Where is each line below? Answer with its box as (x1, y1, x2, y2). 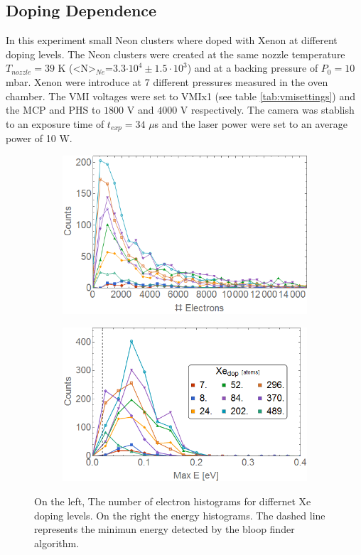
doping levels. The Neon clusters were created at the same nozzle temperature (6, 46, 345, 61)
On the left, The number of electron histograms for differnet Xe (34, 493, 311, 508)
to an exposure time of (6, 116, 104, 131)
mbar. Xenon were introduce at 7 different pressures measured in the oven (6, 74, 328, 89)
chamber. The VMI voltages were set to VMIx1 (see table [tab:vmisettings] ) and (6, 88, 355, 103)
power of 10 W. (6, 131, 72, 146)
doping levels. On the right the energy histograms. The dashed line (34, 507, 325, 522)
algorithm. (34, 535, 80, 550)
